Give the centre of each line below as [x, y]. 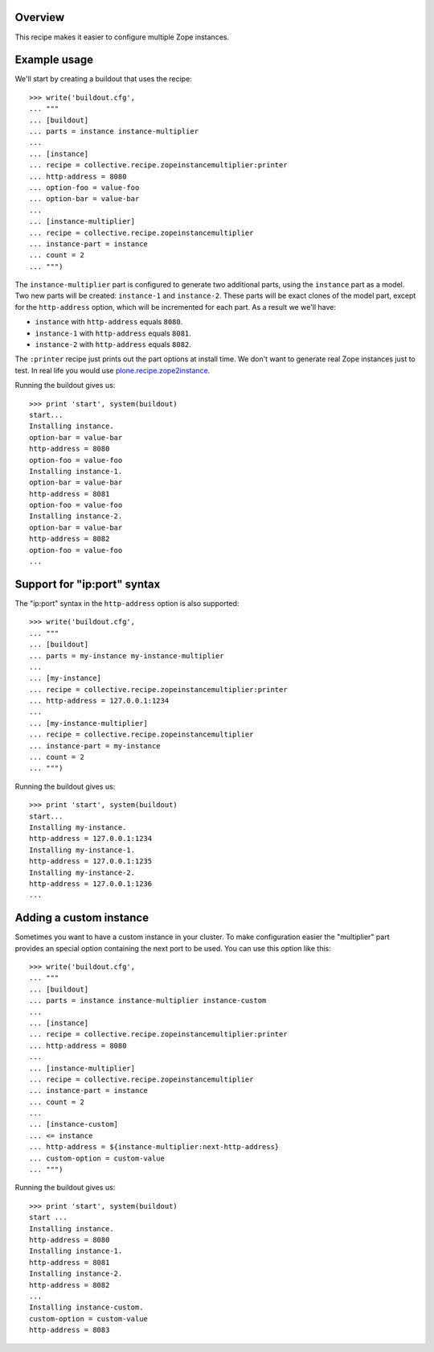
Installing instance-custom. [86, 1307]
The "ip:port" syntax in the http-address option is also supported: [127, 603]
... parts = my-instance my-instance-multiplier [127, 655]
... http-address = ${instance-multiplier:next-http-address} [154, 1147]
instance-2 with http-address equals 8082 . [113, 344]
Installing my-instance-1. [82, 850]
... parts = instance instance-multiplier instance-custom [148, 1001]
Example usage [54, 60]
